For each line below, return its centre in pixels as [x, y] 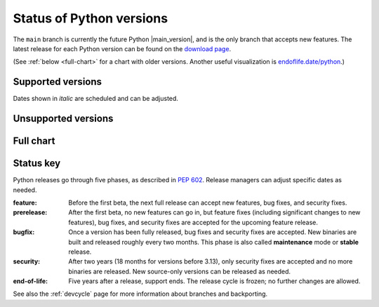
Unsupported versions [63, 119]
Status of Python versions [91, 18]
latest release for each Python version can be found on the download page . [122, 48]
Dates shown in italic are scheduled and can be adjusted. [96, 99]
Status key [37, 164]
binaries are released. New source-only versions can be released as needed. [180, 271]
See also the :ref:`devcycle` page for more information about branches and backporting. [140, 294]
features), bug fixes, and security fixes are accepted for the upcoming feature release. [193, 222]
